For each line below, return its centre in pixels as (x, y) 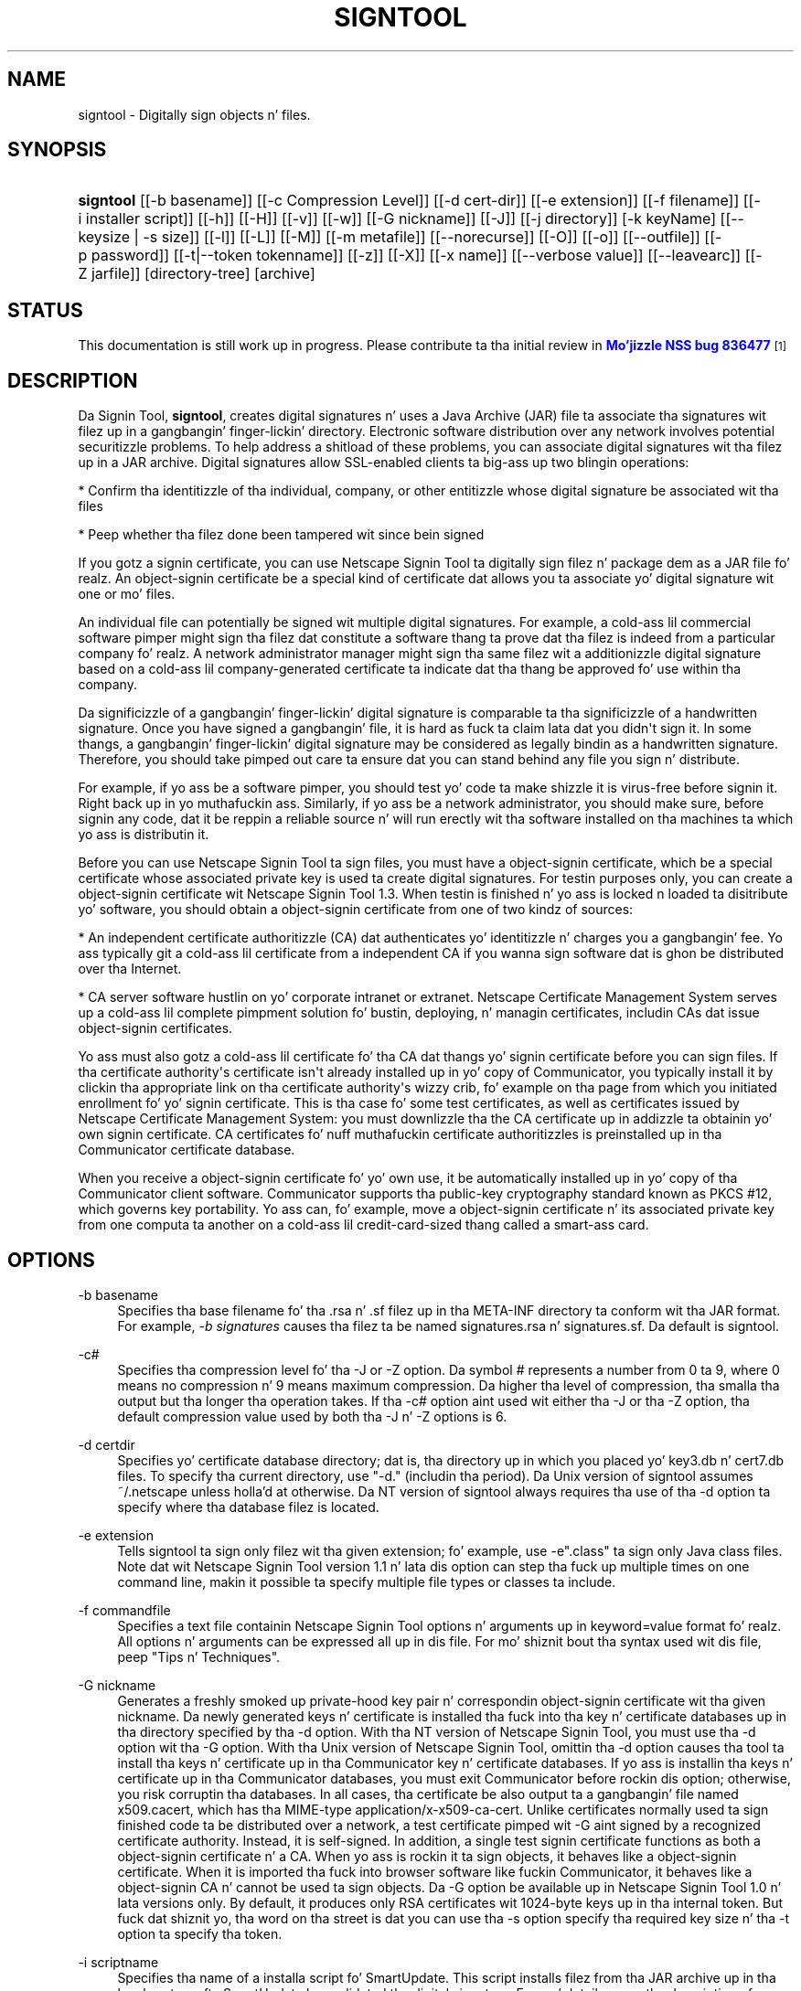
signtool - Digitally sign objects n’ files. (194, 114)
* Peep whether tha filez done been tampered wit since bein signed (281, 535)
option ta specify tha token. (200, 1933)
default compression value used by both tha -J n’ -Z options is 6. (312, 1416)
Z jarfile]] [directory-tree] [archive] (197, 274)
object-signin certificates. (155, 1028)
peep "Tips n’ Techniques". (199, 1656)
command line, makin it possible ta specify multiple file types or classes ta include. (367, 1581)
